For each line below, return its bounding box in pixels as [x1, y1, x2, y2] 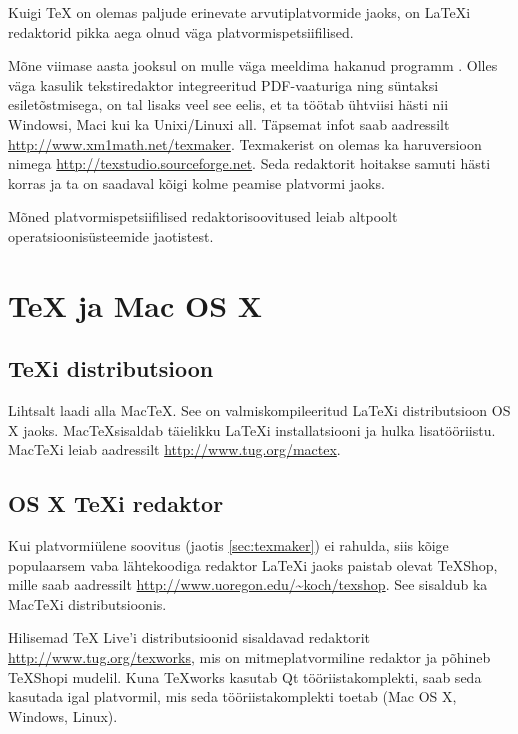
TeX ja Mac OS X [8, 284, 263, 325]
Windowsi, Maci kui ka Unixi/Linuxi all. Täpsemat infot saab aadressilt [8, 113, 450, 134]
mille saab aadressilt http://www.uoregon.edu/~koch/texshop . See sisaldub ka [8, 574, 488, 595]
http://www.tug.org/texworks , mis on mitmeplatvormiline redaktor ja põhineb [8, 647, 491, 668]
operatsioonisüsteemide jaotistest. [8, 225, 214, 246]
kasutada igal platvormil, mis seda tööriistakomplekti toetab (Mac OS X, [8, 686, 457, 707]
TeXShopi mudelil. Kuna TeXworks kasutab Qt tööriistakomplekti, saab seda [8, 666, 482, 687]
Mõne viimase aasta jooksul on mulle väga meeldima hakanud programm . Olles [8, 55, 498, 76]
